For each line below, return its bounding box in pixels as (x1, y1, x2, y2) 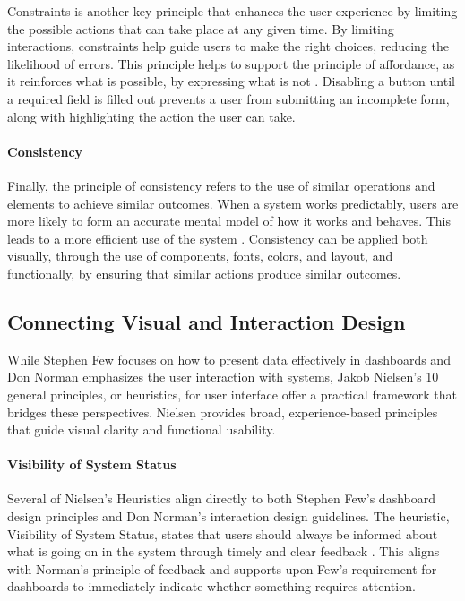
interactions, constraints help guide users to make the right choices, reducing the (7, 37, 449, 56)
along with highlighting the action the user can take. (7, 107, 296, 125)
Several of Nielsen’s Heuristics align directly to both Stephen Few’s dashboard (7, 489, 436, 508)
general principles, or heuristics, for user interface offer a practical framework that (7, 384, 458, 403)
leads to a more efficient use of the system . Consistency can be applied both (7, 228, 428, 247)
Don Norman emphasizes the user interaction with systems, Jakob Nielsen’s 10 (7, 367, 439, 386)
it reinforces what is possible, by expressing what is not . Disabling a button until (7, 72, 455, 90)
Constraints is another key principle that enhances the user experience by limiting (7, 2, 458, 20)
